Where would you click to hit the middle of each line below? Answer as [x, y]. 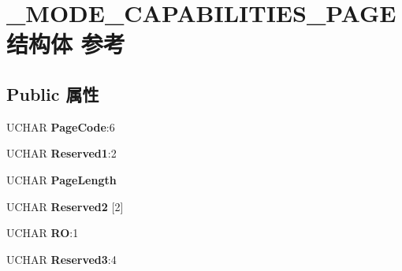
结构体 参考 [66, 44]
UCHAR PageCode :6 [61, 126]
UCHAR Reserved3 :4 [61, 259]
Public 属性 [53, 93]
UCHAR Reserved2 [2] [65, 206]
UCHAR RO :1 [43, 233]
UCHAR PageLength [61, 179]
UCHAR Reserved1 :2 [61, 153]
